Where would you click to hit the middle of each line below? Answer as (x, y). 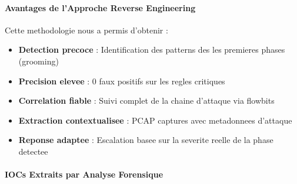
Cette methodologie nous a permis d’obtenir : (86, 30)
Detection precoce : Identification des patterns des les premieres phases (152, 50)
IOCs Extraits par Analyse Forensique (84, 174)
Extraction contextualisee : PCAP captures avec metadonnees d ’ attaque (155, 120)
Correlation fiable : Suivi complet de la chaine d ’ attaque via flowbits (146, 100)
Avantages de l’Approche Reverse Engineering (100, 7)
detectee (33, 151)
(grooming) (39, 61)
